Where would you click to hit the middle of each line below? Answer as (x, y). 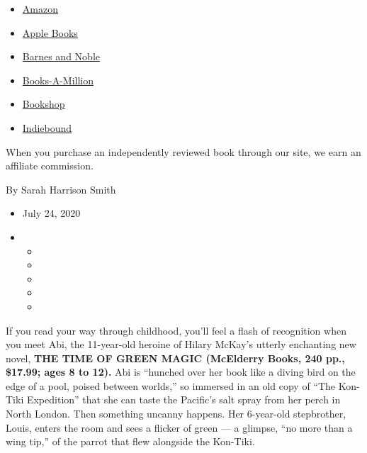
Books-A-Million (58, 80)
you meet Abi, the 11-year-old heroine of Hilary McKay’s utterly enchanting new (181, 344)
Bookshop (44, 104)
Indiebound (47, 127)
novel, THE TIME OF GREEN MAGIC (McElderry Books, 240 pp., (175, 358)
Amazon (40, 9)
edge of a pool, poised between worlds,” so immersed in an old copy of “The (171, 385)
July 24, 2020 (51, 213)
